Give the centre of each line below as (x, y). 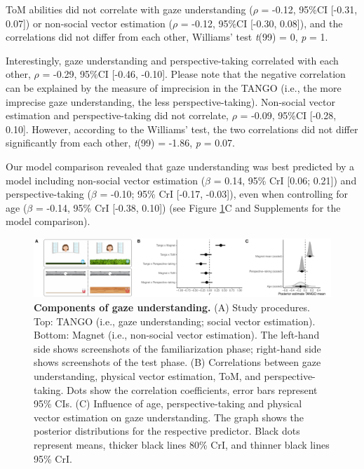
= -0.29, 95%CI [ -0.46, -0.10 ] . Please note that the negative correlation (194, 74)
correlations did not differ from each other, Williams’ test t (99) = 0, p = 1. (167, 37)
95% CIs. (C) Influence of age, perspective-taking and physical (168, 403)
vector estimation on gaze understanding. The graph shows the (169, 417)
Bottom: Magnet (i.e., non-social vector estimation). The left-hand (177, 335)
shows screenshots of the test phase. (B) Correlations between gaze (177, 362)
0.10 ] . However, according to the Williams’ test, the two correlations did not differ (182, 129)
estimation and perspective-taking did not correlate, (117, 115)
